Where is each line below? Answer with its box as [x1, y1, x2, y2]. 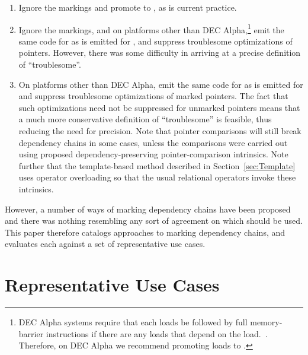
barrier [18, 327, 44, 340]
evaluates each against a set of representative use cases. [5, 237, 206, 250]
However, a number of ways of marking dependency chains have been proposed [5, 202, 291, 215]
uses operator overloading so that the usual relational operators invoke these [18, 171, 296, 183]
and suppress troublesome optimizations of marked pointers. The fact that [18, 90, 288, 102]
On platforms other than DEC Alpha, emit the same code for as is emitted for [18, 78, 303, 90]
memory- [250, 316, 283, 328]
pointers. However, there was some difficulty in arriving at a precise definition [18, 46, 301, 59]
